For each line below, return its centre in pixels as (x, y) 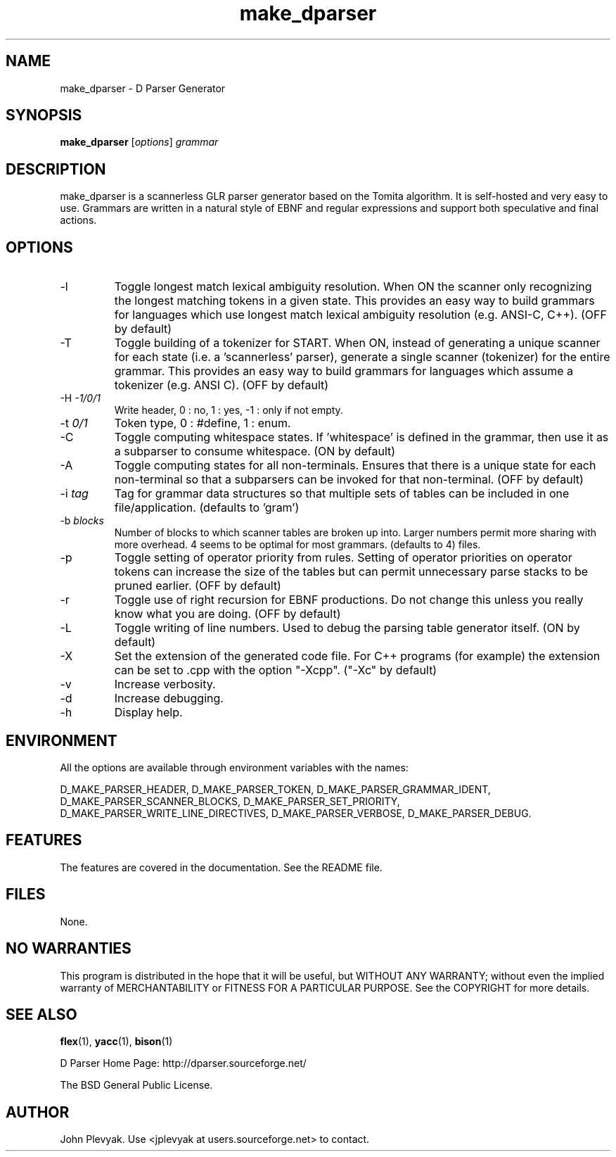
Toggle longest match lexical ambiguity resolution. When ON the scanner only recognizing (353, 287)
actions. (78, 220)
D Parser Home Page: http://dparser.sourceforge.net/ (183, 1063)
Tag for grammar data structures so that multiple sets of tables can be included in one (342, 494)
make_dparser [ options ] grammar (139, 142)
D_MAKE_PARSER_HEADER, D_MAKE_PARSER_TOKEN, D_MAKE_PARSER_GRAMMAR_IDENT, (275, 789)
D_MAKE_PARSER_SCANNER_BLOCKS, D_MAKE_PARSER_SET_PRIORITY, (230, 801)
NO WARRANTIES (69, 949)
